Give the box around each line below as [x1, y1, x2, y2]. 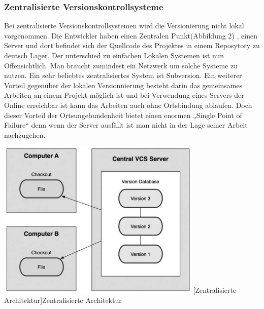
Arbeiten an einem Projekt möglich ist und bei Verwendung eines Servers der [4, 90, 244, 100]
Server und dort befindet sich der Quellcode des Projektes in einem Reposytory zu [4, 40, 260, 51]
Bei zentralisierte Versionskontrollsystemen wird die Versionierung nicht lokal [4, 20, 244, 31]
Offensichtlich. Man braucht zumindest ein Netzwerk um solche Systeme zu [4, 60, 238, 70]
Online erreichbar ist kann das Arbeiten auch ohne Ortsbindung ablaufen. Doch [4, 99, 252, 110]
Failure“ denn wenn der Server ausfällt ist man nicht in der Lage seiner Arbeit [4, 120, 248, 130]
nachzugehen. [4, 129, 46, 140]
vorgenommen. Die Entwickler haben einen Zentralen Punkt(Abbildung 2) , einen [4, 30, 257, 41]
